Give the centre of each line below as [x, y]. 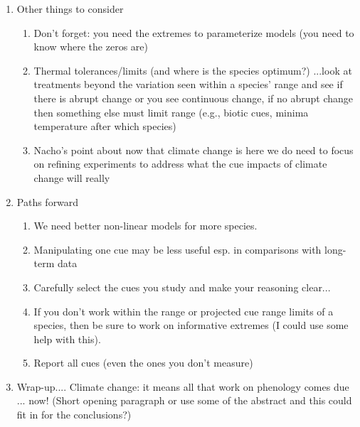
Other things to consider [70, 9]
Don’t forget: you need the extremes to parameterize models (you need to [194, 32]
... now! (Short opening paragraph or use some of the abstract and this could [184, 400]
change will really [72, 177]
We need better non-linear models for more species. [145, 226]
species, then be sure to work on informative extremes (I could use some [191, 325]
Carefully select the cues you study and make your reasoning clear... [182, 287]
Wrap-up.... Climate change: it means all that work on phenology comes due [183, 386]
